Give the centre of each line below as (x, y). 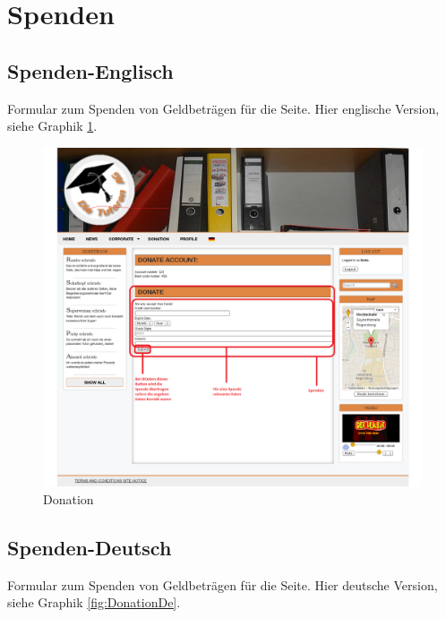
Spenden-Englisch (90, 70)
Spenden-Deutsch (90, 547)
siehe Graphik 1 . (52, 126)
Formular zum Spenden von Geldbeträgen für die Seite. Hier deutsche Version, (223, 584)
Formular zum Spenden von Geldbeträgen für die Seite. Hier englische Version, (223, 108)
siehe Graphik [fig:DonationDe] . (94, 602)
